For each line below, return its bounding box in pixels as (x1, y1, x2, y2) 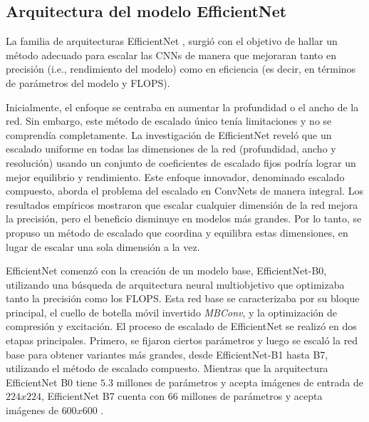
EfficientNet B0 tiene (6, 374, 98, 389)
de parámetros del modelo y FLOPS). (6, 75, 170, 90)
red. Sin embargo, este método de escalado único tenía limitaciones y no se (6, 113, 332, 128)
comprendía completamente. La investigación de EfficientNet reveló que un (6, 127, 332, 142)
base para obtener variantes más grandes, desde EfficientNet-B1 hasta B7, (6, 346, 328, 361)
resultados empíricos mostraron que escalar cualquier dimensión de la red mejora (6, 197, 358, 212)
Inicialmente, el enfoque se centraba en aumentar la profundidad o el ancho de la (6, 99, 359, 114)
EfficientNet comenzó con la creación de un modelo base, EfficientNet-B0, (6, 263, 327, 278)
